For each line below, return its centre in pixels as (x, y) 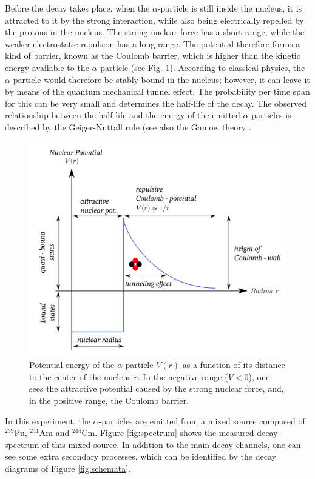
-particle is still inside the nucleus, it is (230, 8)
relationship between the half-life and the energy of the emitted (123, 115)
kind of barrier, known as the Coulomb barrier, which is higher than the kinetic (153, 55)
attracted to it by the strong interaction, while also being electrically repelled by (154, 20)
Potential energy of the (72, 365)
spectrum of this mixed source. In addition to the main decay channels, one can (153, 444)
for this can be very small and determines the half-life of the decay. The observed (156, 103)
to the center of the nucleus (80, 376)
